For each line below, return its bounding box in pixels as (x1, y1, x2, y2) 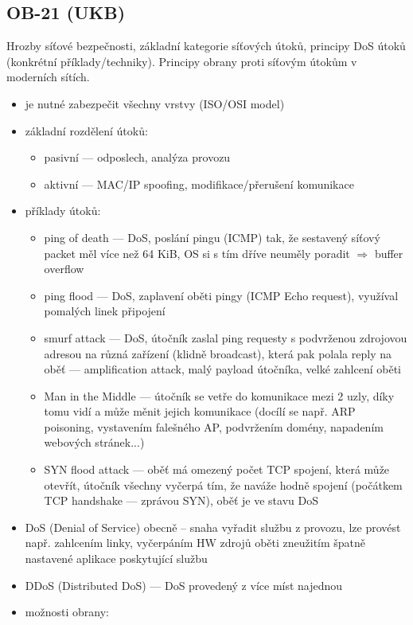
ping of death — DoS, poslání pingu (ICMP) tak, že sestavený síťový (44, 229, 380, 245)
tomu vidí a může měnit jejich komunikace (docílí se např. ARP (44, 403, 356, 420)
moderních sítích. (6, 68, 90, 85)
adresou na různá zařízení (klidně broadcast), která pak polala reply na (44, 345, 392, 361)
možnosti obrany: (25, 604, 109, 620)
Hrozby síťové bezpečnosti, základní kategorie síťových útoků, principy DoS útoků (6, 37, 406, 54)
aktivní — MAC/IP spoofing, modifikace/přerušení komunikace (44, 175, 354, 192)
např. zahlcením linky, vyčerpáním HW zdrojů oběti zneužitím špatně (25, 534, 366, 551)
